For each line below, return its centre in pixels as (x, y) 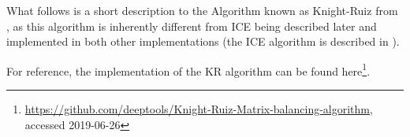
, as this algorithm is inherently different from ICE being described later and (192, 26)
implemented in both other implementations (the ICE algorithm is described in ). (203, 41)
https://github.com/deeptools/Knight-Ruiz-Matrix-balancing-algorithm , (199, 109)
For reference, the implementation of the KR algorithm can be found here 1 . (188, 69)
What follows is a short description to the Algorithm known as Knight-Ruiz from (202, 10)
